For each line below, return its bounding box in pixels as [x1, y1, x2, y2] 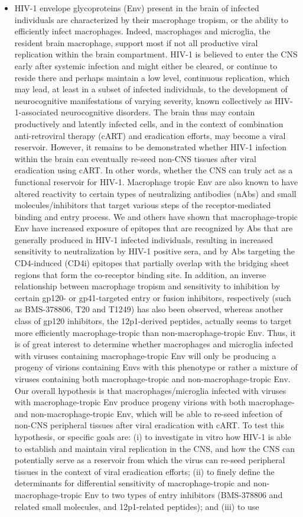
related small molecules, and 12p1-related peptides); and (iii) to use [14, 500, 259, 512]
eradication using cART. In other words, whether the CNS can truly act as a [14, 164, 293, 176]
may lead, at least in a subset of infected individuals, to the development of [14, 83, 288, 95]
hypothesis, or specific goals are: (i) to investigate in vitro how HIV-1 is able [14, 430, 291, 442]
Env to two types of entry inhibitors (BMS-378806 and [84, 488, 283, 500]
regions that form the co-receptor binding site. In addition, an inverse [14, 268, 266, 280]
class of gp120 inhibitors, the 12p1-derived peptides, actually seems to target [14, 315, 292, 327]
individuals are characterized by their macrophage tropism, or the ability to [14, 13, 289, 25]
